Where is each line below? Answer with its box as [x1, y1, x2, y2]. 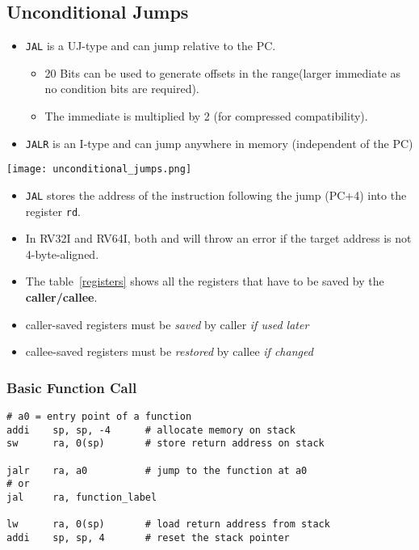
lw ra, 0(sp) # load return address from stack [6, 518, 330, 531]
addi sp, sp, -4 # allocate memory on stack [6, 424, 295, 436]
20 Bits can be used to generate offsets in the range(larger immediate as [44, 64, 401, 81]
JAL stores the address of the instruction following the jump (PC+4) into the [25, 186, 407, 203]
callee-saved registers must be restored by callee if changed [25, 343, 313, 360]
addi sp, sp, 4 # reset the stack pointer [6, 531, 290, 544]
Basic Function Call [6, 377, 137, 397]
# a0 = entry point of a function [6, 411, 192, 423]
